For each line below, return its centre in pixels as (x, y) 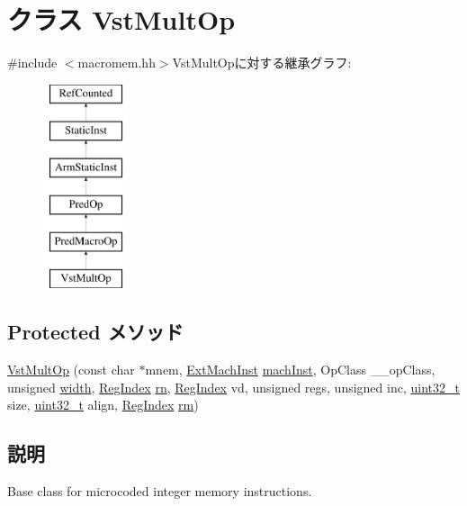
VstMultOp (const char (71, 370)
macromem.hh (117, 63)
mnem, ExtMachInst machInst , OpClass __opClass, (290, 370)
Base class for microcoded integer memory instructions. (160, 491)
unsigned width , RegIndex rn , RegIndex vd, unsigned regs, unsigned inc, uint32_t (233, 387)
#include (32, 63)
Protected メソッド (95, 332)
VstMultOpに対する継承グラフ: (262, 63)
